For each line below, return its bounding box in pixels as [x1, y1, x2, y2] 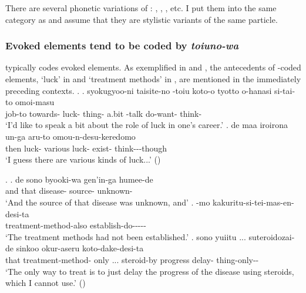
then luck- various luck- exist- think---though [5, 142, 167, 154]
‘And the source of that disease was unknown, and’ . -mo [5, 196, 210, 208]
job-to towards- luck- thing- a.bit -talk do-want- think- [5, 107, 202, 119]
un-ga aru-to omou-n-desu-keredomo [5, 130, 136, 142]
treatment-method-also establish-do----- [5, 219, 146, 231]
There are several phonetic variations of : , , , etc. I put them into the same [5, 2, 277, 14]
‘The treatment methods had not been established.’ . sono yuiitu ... [5, 230, 246, 243]
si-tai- [274, 84, 295, 96]
